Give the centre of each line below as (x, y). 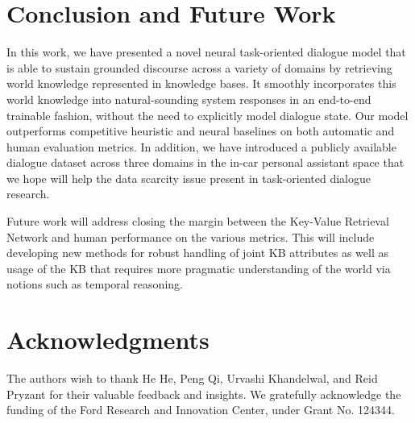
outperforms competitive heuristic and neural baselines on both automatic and (201, 131)
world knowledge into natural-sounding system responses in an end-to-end (189, 99)
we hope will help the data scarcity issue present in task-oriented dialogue (189, 178)
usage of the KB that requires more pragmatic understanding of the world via (199, 268)
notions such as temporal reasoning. (95, 284)
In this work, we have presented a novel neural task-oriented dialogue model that (206, 52)
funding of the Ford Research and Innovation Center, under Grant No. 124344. (201, 410)
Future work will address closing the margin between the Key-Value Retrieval (198, 221)
